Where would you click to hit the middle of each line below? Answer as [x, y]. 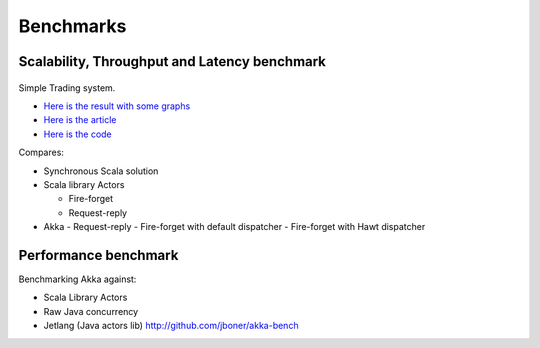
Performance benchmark [98, 255]
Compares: [41, 152]
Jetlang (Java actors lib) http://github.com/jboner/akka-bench [171, 326]
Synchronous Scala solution [101, 171]
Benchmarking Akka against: [77, 279]
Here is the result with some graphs [117, 106]
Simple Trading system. [67, 87]
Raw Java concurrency [91, 311]
